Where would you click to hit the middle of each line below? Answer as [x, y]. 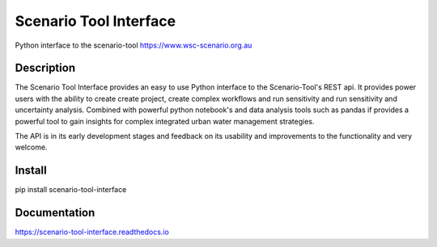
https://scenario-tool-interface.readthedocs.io [92, 232]
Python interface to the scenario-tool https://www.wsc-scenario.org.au [134, 45]
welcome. [31, 147]
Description [45, 68]
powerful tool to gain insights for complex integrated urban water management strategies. [165, 121]
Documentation [55, 213]
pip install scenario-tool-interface [71, 190]
